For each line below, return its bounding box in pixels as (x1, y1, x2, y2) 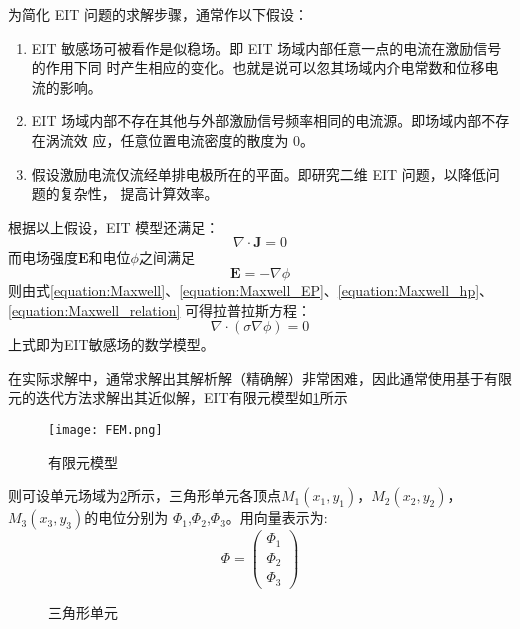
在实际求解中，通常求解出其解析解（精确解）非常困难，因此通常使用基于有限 (8, 367, 512, 388)
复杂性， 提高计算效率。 (59, 183, 219, 204)
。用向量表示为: (225, 507, 328, 528)
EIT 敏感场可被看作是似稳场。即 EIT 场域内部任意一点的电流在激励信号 (31, 37, 502, 58)
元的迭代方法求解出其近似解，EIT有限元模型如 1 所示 (8, 387, 348, 408)
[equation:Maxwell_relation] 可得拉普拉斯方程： (8, 299, 312, 320)
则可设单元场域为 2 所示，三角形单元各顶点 (8, 485, 281, 506)
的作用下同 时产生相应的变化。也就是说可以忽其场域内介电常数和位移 (31, 57, 485, 78)
